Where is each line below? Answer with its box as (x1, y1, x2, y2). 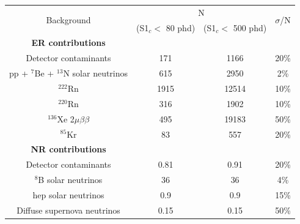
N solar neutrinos (63, 67, 128, 80)
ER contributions (31, 36, 106, 49)
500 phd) (233, 21, 267, 34)
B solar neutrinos (38, 173, 103, 186)
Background (46, 13, 91, 26)
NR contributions (31, 143, 106, 155)
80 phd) (166, 21, 196, 34)
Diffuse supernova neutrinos (16, 203, 120, 216)
